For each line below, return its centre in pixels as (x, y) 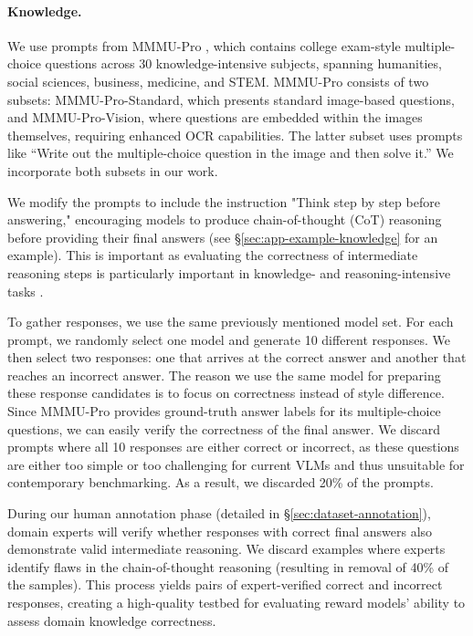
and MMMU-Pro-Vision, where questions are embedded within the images (215, 117)
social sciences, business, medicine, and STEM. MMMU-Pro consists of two (218, 81)
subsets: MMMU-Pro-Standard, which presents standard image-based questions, (231, 99)
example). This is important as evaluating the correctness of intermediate (213, 255)
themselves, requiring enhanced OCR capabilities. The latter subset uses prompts (235, 135)
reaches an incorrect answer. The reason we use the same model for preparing (224, 375)
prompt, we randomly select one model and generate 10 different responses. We (229, 339)
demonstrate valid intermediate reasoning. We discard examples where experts (226, 549)
